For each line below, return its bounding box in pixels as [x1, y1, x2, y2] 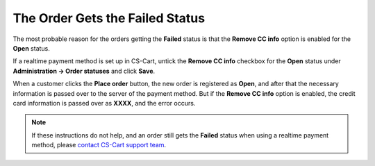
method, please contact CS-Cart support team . [31, 141, 167, 149]
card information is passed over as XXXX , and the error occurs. [12, 99, 196, 107]
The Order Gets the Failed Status [12, 10, 205, 26]
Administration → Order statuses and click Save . [12, 67, 156, 75]
